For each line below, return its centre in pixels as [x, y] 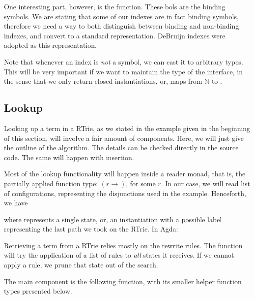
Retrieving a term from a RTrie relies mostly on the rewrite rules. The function [123, 245]
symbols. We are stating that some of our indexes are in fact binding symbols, [121, 16]
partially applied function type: [51, 183]
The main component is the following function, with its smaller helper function [123, 281]
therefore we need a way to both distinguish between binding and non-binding [122, 26]
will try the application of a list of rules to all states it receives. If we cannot [119, 255]
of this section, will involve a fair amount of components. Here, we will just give [124, 138]
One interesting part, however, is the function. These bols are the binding [115, 6]
